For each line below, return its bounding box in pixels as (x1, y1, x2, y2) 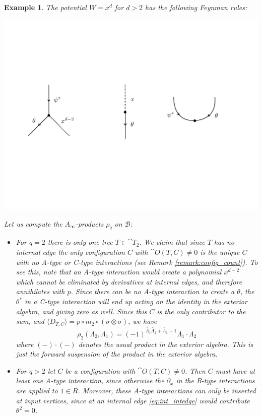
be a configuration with (65, 365, 136, 376)
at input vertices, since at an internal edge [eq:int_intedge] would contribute (16, 395, 250, 405)
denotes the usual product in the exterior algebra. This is (78, 338, 253, 349)
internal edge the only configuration (16, 247, 125, 257)
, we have (128, 316, 157, 326)
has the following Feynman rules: (145, 2, 247, 12)
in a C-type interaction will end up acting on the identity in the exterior (25, 296, 247, 307)
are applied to (16, 385, 58, 395)
